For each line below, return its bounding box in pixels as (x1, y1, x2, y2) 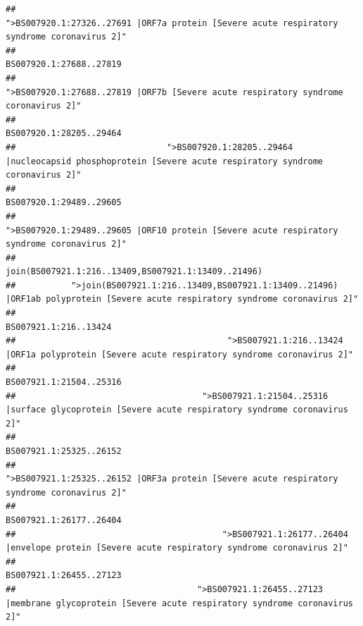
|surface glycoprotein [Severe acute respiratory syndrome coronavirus (6, 405, 348, 415)
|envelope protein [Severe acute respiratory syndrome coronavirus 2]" (6, 543, 348, 553)
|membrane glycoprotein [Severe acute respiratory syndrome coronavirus (6, 598, 353, 608)
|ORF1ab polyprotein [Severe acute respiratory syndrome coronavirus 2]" (6, 294, 359, 305)
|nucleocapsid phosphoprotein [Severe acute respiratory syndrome (6, 156, 324, 166)
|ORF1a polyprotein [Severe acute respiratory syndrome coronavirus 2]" (6, 349, 353, 360)
